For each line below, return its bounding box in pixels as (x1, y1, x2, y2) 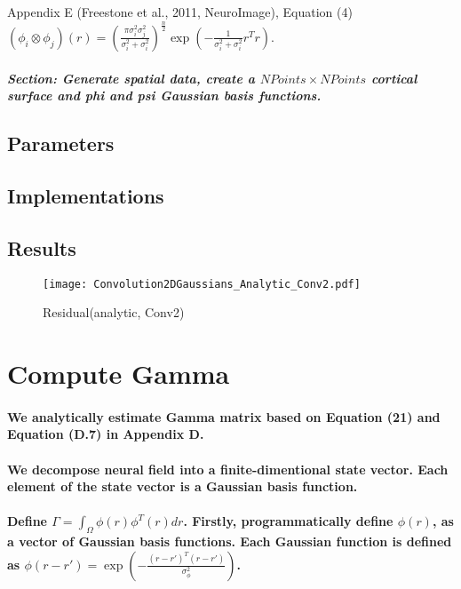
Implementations (7, 181, 164, 209)
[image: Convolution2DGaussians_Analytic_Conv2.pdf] (43, 277, 361, 291)
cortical (370, 68, 417, 87)
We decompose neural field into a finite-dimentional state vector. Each (7, 459, 449, 478)
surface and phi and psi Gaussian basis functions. (7, 86, 322, 105)
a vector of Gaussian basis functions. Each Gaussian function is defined (7, 532, 452, 551)
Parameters (7, 130, 115, 157)
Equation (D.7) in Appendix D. (7, 425, 204, 443)
